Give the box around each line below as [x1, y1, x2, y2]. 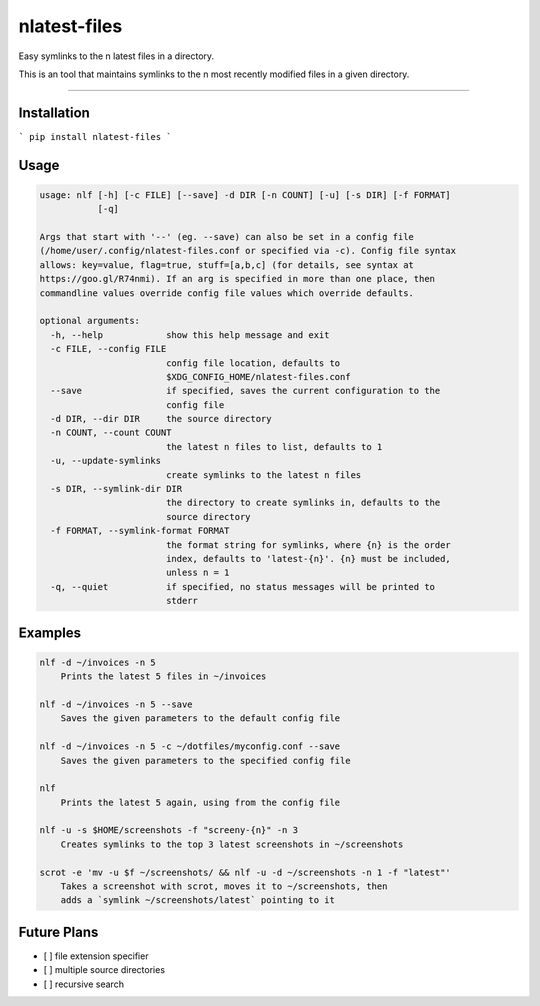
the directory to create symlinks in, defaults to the [165, 497, 441, 509]
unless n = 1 [165, 567, 230, 579]
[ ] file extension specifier [43, 950, 149, 962]
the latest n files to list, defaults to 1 [165, 441, 383, 452]
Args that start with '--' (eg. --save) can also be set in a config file [39, 231, 415, 243]
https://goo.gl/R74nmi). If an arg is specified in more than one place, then [39, 273, 435, 285]
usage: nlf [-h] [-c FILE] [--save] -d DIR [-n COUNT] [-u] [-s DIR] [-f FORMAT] [39, 189, 452, 200]
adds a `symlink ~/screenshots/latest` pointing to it [60, 895, 335, 906]
